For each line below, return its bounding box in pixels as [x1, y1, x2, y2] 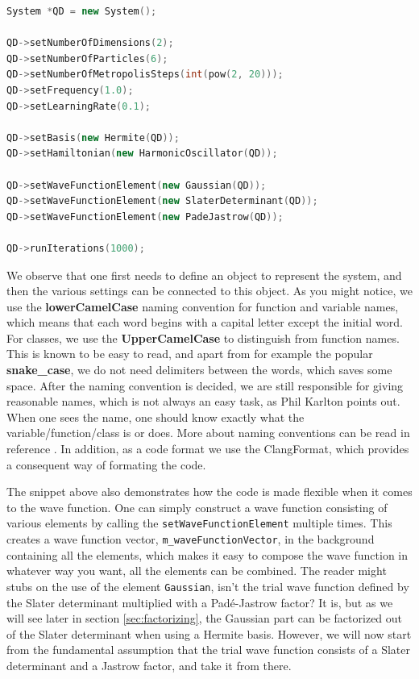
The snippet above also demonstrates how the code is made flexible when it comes [6, 483, 413, 500]
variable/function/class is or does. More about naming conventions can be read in [6, 424, 410, 441]
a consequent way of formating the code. [6, 456, 206, 473]
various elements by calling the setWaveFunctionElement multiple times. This [6, 514, 392, 531]
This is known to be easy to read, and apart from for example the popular [6, 345, 373, 362]
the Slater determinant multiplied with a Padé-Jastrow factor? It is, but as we [6, 594, 393, 610]
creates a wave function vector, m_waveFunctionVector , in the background [6, 531, 375, 548]
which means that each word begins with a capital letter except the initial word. [6, 314, 403, 331]
